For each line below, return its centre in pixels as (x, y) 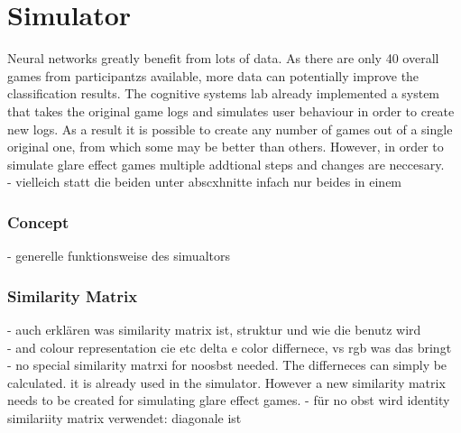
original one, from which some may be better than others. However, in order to (226, 147)
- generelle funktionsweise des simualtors (119, 256)
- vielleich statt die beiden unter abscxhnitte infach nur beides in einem (205, 182)
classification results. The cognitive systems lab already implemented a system (224, 93)
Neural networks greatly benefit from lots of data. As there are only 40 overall (223, 58)
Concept (38, 221)
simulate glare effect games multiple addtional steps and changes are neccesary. (226, 164)
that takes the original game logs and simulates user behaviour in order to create (231, 111)
